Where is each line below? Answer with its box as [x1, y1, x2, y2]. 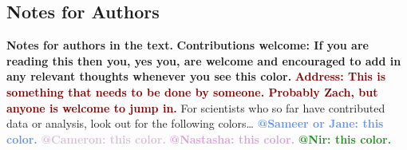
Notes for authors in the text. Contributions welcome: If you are [6, 37, 369, 53]
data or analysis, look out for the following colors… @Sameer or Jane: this [6, 115, 384, 132]
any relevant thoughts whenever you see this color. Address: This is [6, 68, 386, 85]
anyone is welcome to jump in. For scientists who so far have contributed [6, 99, 385, 116]
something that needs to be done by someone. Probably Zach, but [6, 83, 378, 100]
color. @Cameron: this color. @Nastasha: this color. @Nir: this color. [6, 130, 392, 147]
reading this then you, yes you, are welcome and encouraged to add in [6, 52, 401, 69]
